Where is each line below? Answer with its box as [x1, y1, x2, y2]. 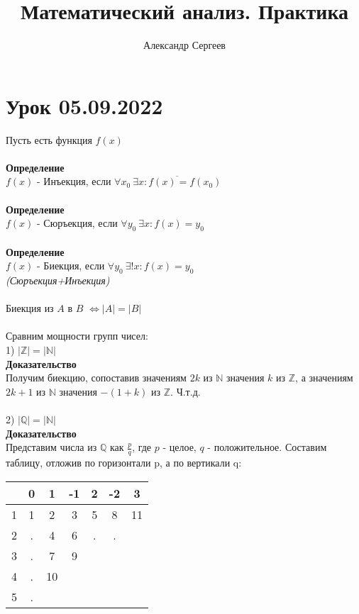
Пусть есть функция [6, 132, 92, 147]
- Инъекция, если [37, 174, 111, 189]
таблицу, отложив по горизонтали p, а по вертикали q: [6, 454, 242, 469]
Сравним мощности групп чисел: [6, 328, 148, 343]
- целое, [162, 440, 197, 454]
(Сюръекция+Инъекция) [6, 273, 110, 287]
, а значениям [295, 370, 353, 385]
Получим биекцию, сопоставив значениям [6, 370, 187, 385]
